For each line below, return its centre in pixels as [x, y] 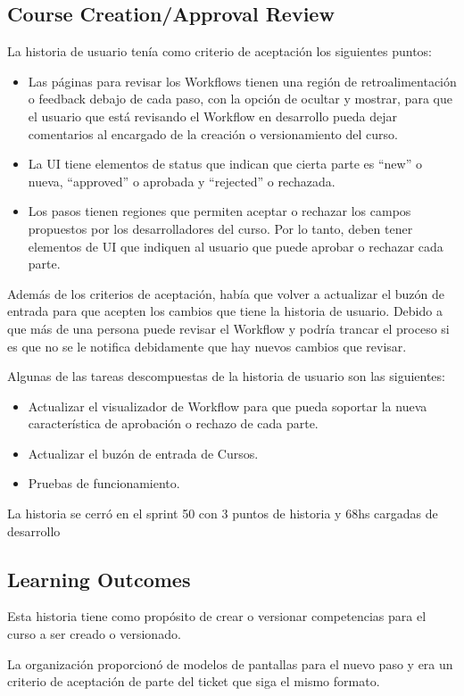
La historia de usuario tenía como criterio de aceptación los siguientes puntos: [220, 51]
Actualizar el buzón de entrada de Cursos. [143, 453]
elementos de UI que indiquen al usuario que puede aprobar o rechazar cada [236, 246]
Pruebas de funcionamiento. [104, 483]
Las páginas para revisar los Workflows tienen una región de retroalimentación [242, 81]
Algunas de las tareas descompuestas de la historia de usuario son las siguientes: [226, 376]
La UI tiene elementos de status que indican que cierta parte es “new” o [225, 164]
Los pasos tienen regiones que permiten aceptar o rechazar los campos [220, 211]
